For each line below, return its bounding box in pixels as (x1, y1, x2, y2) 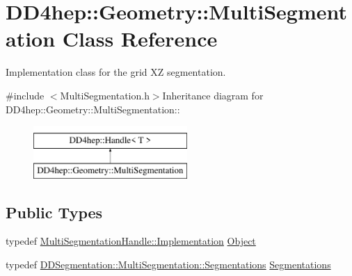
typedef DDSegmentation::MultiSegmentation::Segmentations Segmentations (6, 257, 331, 272)
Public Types (6, 201, 103, 222)
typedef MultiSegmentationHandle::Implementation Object (6, 234, 256, 248)
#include (6, 88, 45, 102)
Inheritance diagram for (162, 88, 264, 102)
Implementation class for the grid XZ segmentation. (6, 65, 226, 79)
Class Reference (62, 24, 218, 53)
